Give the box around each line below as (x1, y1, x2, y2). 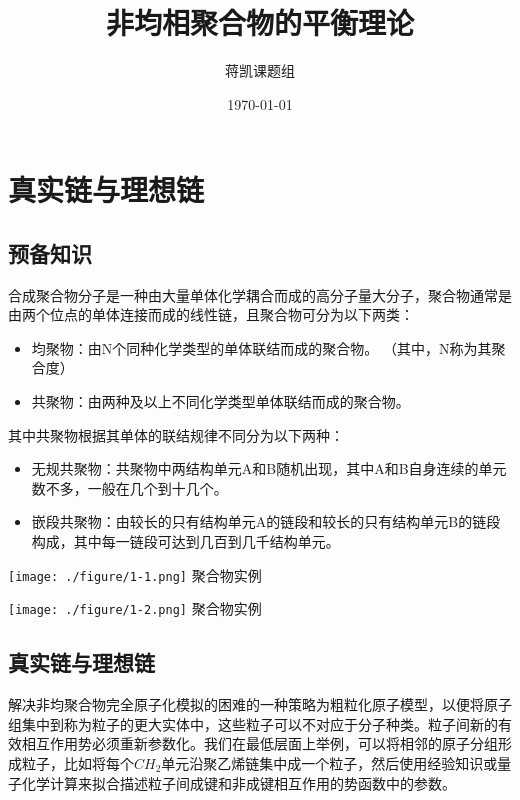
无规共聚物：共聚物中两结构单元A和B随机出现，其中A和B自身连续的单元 (31, 458, 507, 479)
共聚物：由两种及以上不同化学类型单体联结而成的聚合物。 (31, 391, 410, 412)
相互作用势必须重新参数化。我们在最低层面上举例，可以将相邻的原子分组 (21, 733, 498, 754)
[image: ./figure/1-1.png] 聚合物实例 (8, 564, 262, 585)
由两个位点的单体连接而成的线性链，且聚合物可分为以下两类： (8, 304, 414, 325)
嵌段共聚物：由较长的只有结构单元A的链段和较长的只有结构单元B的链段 (31, 511, 501, 532)
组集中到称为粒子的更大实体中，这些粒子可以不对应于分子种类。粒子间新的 (8, 713, 498, 734)
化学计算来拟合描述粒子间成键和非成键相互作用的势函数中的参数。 (21, 772, 456, 793)
